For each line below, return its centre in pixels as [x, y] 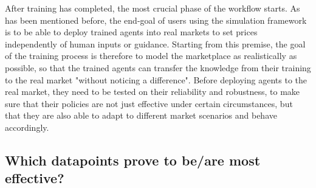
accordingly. [27, 127]
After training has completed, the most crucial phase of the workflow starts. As [153, 8]
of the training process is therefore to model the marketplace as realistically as [151, 56]
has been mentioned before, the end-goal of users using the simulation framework [156, 20]
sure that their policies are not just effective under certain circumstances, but [149, 103]
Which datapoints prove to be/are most [133, 160]
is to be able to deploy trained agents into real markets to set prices [131, 32]
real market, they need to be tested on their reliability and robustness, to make [153, 92]
